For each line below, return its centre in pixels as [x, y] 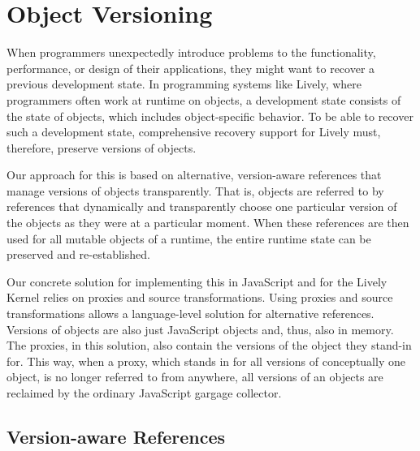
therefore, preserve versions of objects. [102, 147]
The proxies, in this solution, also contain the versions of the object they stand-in [209, 345]
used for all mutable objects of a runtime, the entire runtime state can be [189, 238]
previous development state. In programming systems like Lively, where [184, 84]
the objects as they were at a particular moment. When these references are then [208, 223]
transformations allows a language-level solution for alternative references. [191, 314]
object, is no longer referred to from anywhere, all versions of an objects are [195, 377]
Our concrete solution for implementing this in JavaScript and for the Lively [197, 281]
